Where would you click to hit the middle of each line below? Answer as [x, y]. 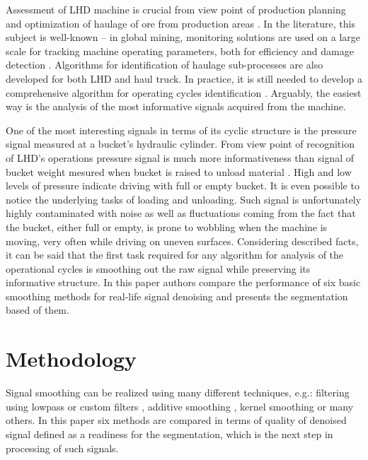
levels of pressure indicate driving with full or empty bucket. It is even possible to [183, 185]
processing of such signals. [62, 448]
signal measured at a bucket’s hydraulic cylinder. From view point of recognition [180, 144]
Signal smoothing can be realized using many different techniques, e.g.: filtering [178, 393]
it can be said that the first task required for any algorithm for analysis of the [175, 255]
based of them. [38, 310]
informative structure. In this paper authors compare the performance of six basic [183, 282]
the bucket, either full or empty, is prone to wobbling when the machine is [167, 226]
